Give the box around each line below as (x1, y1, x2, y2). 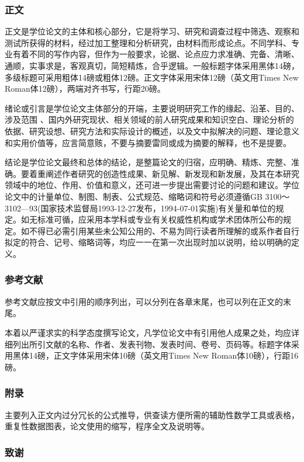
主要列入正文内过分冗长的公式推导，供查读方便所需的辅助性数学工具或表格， (5, 408, 299, 421)
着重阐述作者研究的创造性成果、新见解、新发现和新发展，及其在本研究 (29, 167, 299, 179)
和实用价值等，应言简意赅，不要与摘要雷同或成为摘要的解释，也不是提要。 (5, 136, 291, 148)
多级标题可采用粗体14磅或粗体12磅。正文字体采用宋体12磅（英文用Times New (5, 71, 299, 83)
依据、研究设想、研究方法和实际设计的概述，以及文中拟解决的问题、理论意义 (5, 124, 299, 137)
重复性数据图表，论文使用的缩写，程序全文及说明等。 (5, 420, 209, 432)
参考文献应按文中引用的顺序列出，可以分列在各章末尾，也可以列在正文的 (5, 295, 283, 307)
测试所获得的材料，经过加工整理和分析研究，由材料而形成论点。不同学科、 (5, 36, 291, 48)
